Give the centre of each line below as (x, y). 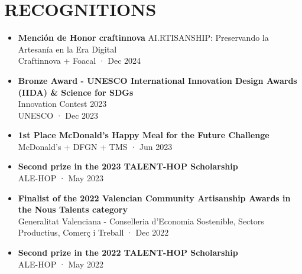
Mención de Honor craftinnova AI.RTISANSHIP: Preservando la (143, 37)
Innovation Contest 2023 (62, 104)
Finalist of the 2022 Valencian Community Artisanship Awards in (154, 198)
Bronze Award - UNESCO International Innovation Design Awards (158, 80)
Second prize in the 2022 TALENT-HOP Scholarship (128, 252)
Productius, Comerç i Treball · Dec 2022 (93, 232)
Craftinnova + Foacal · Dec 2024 (79, 61)
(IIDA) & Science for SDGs (76, 92)
